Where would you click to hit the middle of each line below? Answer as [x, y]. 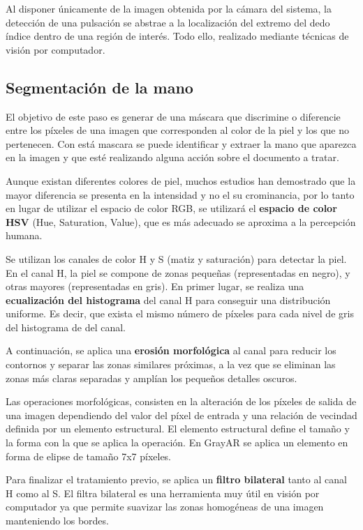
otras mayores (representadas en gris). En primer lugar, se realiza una [155, 286]
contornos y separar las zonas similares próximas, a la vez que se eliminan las [171, 364]
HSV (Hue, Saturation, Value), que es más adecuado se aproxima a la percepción [181, 221]
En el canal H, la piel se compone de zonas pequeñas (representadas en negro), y [178, 272]
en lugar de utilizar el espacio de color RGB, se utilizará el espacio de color [171, 208]
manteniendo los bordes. [57, 521]
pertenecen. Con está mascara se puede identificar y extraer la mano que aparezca [181, 143]
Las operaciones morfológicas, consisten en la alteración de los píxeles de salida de [181, 401]
